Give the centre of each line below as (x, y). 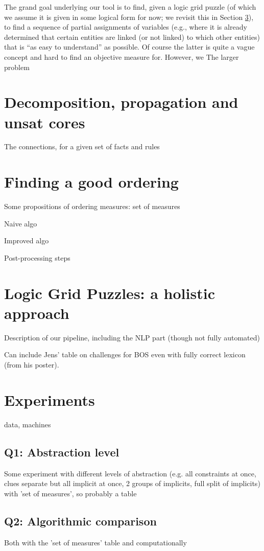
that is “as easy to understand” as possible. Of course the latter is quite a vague (129, 47)
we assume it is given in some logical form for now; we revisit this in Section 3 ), (129, 17)
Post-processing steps (37, 257)
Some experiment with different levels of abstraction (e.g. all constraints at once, (130, 473)
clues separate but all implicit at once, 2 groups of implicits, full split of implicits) (132, 483)
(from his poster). (32, 365)
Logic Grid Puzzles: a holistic (110, 293)
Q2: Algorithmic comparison (80, 521)
